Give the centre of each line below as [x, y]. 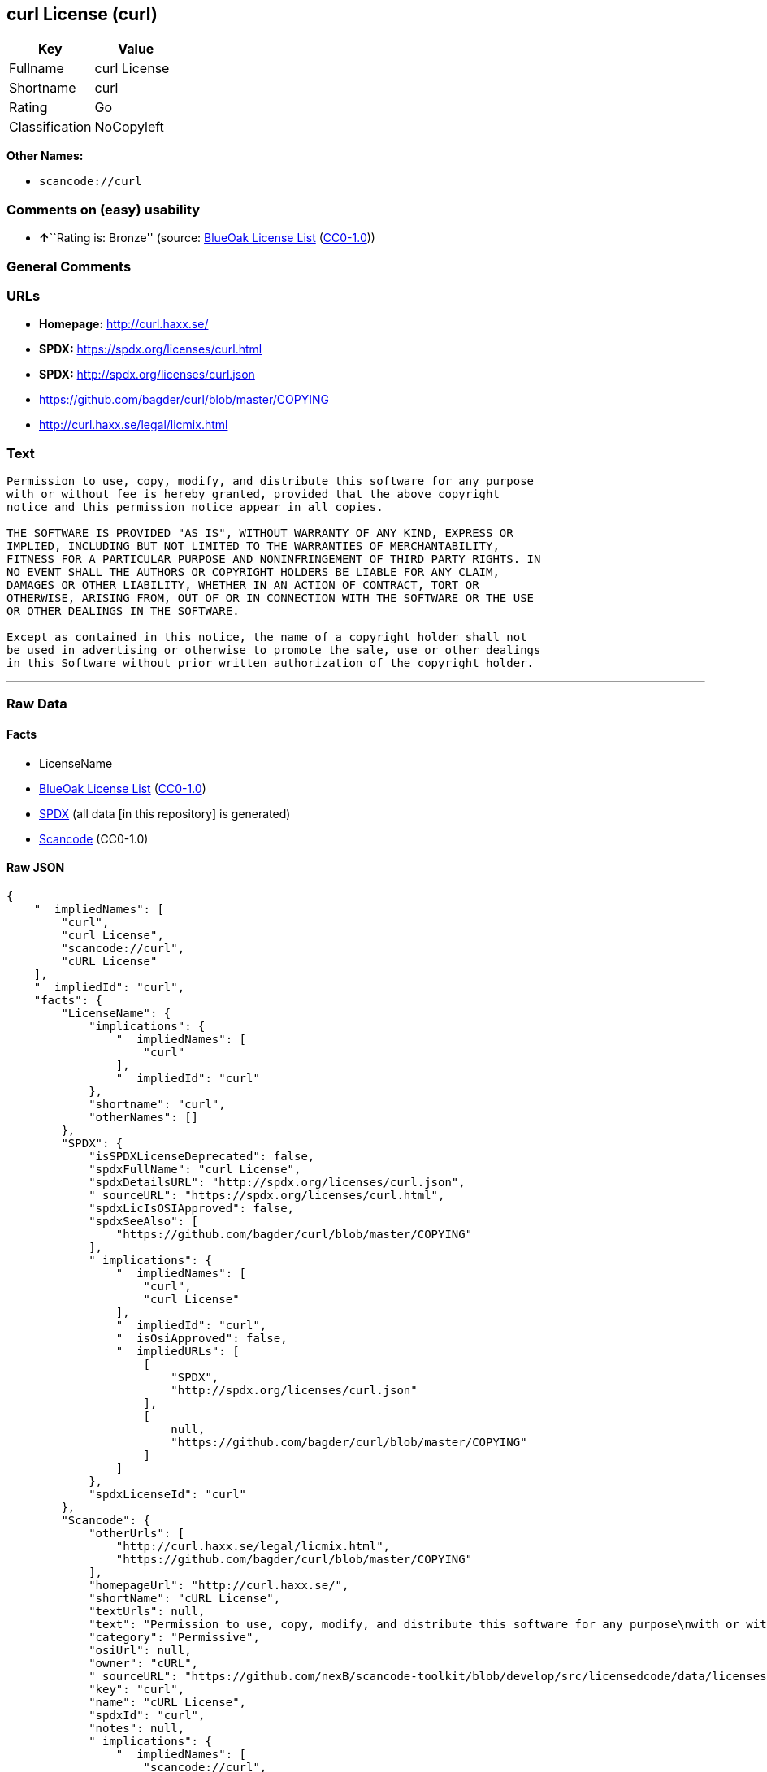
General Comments [69, 266]
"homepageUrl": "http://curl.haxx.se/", [219, 1585]
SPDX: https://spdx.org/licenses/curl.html [151, 349]
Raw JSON [36, 868]
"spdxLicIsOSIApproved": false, [192, 1208]
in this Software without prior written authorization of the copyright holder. [271, 663]
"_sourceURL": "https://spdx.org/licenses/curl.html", [267, 1195]
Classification [50, 127]
